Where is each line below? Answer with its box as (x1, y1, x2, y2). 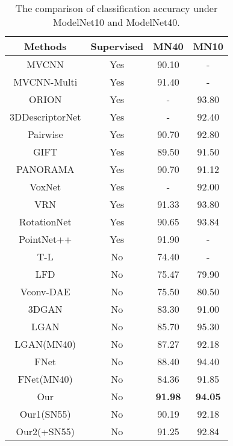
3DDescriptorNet (10, 110, 81, 124)
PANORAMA (16, 162, 75, 176)
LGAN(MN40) (14, 337, 76, 351)
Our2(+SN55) (16, 424, 75, 438)
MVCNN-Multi (13, 75, 78, 89)
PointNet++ (19, 232, 72, 246)
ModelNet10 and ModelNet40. (53, 15, 180, 29)
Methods (23, 39, 67, 53)
